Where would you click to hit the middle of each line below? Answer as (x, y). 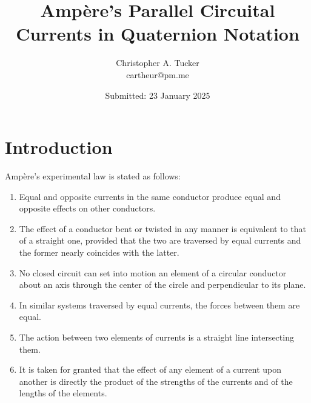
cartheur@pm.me (158, 74)
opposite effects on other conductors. (87, 208)
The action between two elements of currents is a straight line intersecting (156, 337)
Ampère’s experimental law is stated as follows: (93, 176)
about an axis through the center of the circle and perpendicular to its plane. (162, 285)
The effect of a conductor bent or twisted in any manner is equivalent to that (162, 228)
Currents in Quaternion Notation (158, 34)
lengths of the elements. (63, 393)
